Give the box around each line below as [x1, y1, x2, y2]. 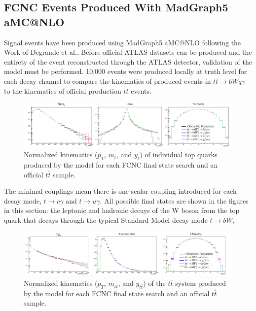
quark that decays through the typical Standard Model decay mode [4, 215, 208, 225]
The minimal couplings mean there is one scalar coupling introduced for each [4, 186, 237, 196]
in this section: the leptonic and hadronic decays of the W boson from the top [4, 205, 240, 215]
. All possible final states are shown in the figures [100, 195, 249, 206]
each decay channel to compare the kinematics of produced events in [4, 75, 211, 86]
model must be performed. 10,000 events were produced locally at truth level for [4, 66, 247, 76]
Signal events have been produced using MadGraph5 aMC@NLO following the [4, 37, 241, 47]
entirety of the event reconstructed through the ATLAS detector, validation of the [4, 56, 252, 67]
